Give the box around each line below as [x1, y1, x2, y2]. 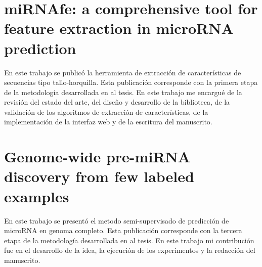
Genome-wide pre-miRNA [4, 146, 191, 167]
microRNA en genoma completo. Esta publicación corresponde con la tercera [4, 225, 242, 236]
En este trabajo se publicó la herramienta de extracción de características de [4, 67, 241, 77]
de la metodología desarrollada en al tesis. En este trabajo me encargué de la [4, 86, 242, 97]
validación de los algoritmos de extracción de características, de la [4, 106, 208, 117]
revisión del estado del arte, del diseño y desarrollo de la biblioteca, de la [4, 97, 230, 107]
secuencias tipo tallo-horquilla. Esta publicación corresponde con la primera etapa [4, 77, 258, 87]
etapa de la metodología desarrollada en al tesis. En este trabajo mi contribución [4, 235, 254, 245]
